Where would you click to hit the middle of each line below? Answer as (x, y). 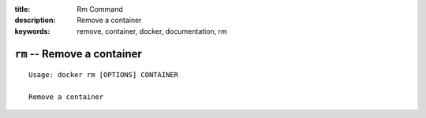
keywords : (32, 31)
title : (22, 9)
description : (35, 20)
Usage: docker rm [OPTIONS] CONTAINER (104, 75)
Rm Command (100, 9)
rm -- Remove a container (78, 54)
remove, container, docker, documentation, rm (152, 31)
